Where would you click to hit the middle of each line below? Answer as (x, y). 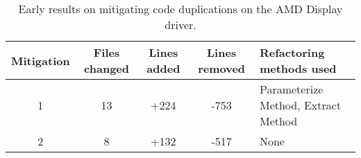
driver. (180, 25)
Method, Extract (300, 105)
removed (222, 68)
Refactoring (292, 52)
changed (107, 68)
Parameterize (291, 89)
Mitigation (41, 60)
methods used (298, 68)
